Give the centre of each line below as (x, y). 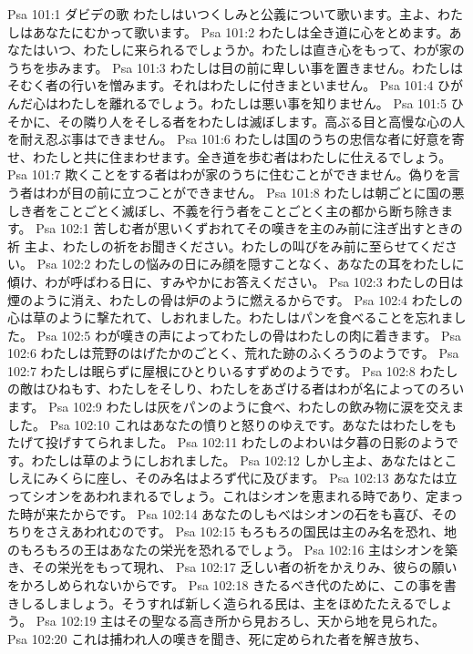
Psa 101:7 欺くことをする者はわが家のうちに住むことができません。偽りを (227, 174)
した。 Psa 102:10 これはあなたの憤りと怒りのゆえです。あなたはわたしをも (232, 424)
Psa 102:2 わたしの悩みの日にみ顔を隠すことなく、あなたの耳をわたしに (251, 264)
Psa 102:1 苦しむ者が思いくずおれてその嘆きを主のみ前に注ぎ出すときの (249, 228)
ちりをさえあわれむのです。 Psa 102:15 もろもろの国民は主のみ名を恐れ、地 (232, 531)
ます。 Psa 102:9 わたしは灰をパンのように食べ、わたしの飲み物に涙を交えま (236, 407)
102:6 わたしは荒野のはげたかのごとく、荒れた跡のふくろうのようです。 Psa (233, 353)
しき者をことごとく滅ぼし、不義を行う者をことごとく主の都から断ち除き (224, 210)
